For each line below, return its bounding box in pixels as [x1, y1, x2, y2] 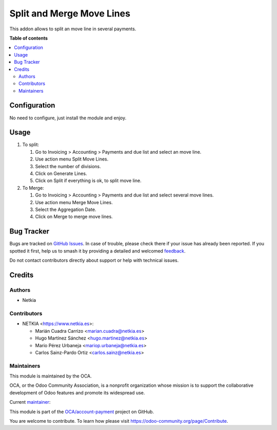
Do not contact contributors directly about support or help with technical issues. [9, 257, 179, 263]
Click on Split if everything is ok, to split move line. [35, 177, 142, 184]
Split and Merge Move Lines [9, 8, 131, 19]
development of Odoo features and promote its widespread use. [9, 389, 145, 396]
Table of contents [9, 35, 48, 41]
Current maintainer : [9, 399, 51, 405]
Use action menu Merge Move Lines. [35, 199, 113, 205]
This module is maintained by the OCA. [9, 373, 92, 379]
